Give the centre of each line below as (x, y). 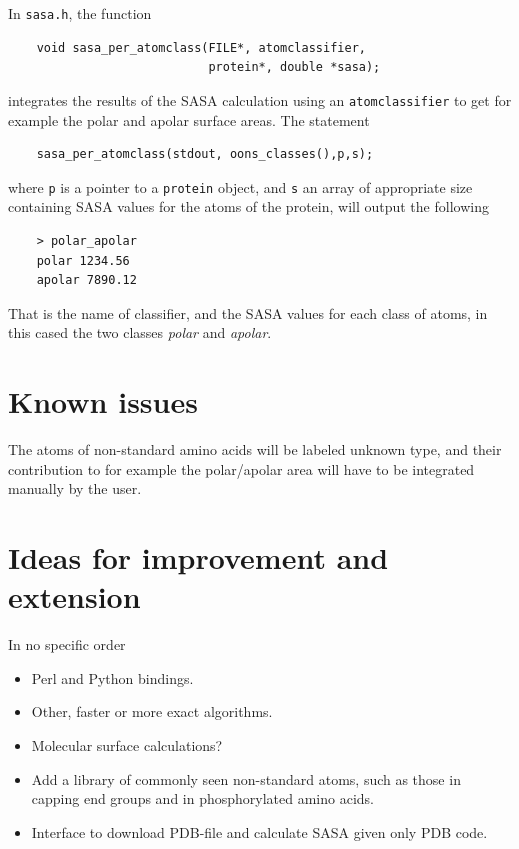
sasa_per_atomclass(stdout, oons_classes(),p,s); (205, 154)
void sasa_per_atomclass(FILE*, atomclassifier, (201, 47)
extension (74, 596)
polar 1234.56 (83, 260)
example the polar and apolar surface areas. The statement (189, 119)
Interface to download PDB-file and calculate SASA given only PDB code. (259, 831)
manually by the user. (75, 488)
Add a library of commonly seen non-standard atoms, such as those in (246, 778)
